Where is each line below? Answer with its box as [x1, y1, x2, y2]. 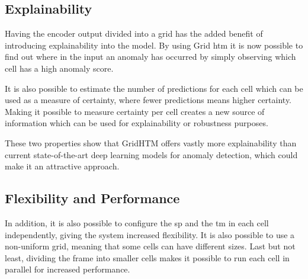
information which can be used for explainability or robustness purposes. [5, 117, 268, 129]
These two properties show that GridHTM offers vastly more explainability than [5, 136, 297, 149]
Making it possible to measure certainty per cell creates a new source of [5, 105, 265, 117]
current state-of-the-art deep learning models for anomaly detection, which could [5, 148, 298, 161]
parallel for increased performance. [5, 263, 130, 275]
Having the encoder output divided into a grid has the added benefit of [5, 27, 263, 40]
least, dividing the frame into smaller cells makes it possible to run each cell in [5, 251, 290, 264]
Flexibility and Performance [5, 189, 180, 207]
